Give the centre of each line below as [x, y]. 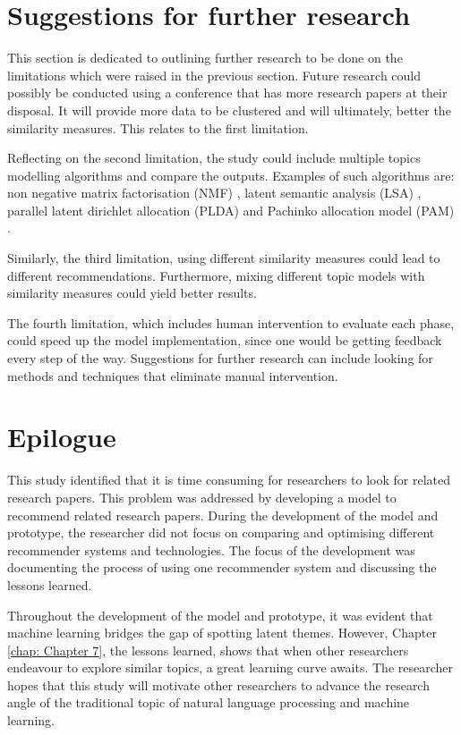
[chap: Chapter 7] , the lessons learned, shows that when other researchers [208, 650]
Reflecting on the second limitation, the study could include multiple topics [214, 158]
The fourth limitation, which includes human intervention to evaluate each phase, [231, 322]
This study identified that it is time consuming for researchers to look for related [229, 480]
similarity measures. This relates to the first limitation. [158, 127]
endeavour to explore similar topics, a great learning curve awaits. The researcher [230, 667]
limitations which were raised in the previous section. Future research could [214, 75]
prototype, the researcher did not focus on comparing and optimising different [221, 532]
